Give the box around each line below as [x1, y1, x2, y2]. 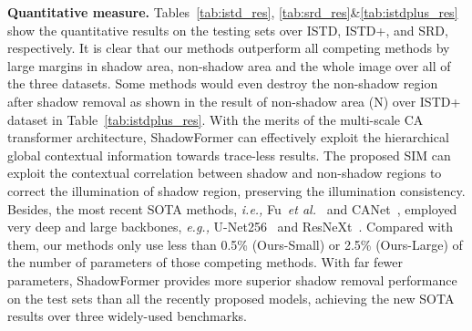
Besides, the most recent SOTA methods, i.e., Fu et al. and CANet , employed [7, 199, 457, 218]
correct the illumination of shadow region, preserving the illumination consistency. [7, 181, 466, 200]
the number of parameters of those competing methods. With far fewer [7, 253, 404, 272]
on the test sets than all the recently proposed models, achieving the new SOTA [7, 288, 455, 307]
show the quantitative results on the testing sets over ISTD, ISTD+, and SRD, [7, 20, 448, 39]
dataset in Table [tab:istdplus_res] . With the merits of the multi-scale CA [7, 109, 424, 129]
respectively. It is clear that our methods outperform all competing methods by [7, 38, 450, 57]
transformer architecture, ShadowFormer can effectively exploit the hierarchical [7, 128, 449, 147]
